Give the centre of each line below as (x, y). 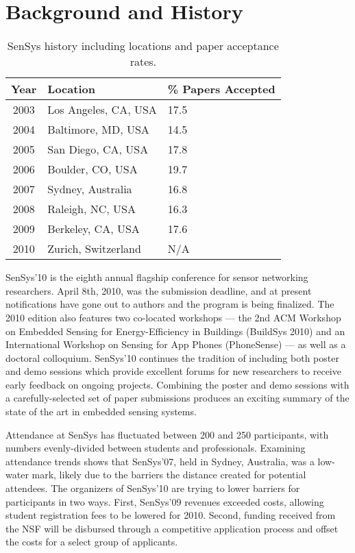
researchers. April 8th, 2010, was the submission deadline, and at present (159, 290)
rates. (143, 62)
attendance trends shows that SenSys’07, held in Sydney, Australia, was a (160, 461)
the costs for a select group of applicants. (92, 542)
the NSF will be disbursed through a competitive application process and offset (172, 528)
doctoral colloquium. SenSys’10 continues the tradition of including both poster (172, 357)
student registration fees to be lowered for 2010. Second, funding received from (171, 515)
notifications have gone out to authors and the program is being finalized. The (170, 304)
